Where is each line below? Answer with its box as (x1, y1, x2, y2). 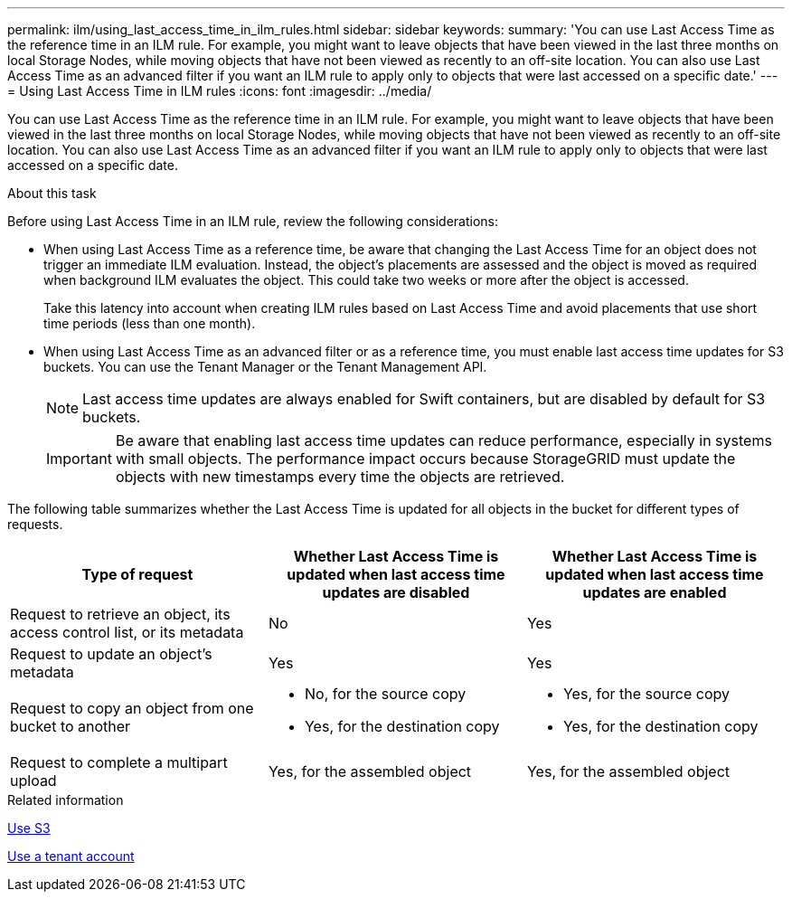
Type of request (81, 565, 193, 583)
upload (10, 771, 57, 790)
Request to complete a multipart (10, 753, 228, 771)
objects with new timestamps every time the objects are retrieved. (115, 468, 565, 486)
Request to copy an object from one (10, 699, 254, 717)
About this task (7, 185, 97, 201)
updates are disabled (322, 583, 470, 601)
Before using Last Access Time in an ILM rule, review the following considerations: (7, 213, 499, 229)
